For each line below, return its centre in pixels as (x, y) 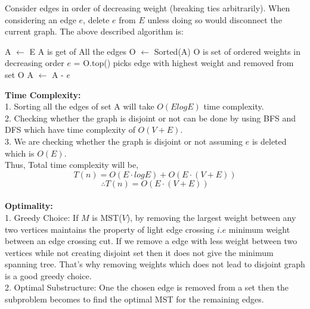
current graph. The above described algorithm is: (94, 31)
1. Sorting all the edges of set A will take (80, 106)
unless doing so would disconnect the (215, 19)
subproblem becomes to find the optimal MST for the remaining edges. (134, 299)
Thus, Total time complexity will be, (72, 165)
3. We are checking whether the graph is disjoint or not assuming (124, 141)
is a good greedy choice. (48, 275)
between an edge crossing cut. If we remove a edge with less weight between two (151, 241)
